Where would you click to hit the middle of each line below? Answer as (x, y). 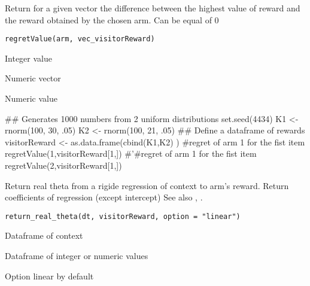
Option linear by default (49, 276)
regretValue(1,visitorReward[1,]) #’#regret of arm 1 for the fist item (131, 153)
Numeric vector (33, 78)
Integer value (28, 58)
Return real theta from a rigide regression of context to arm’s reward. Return (147, 185)
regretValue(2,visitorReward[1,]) (63, 165)
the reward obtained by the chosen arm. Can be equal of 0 (112, 19)
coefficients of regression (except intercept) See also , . (104, 197)
